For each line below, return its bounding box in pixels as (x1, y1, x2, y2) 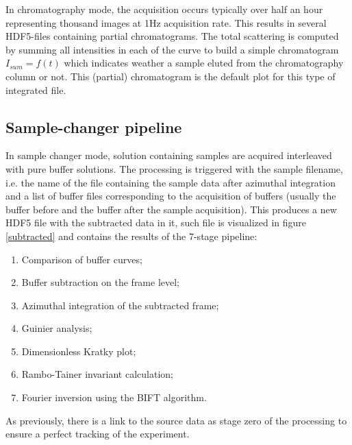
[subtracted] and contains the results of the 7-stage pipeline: (5, 228, 257, 243)
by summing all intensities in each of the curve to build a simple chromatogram (5, 42, 339, 56)
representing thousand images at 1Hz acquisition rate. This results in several (5, 15, 327, 29)
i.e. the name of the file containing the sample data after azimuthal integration (5, 175, 336, 189)
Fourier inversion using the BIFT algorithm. (21, 390, 207, 405)
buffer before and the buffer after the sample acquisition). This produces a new (5, 202, 337, 216)
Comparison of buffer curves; (21, 252, 142, 266)
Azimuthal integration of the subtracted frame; (21, 298, 219, 312)
